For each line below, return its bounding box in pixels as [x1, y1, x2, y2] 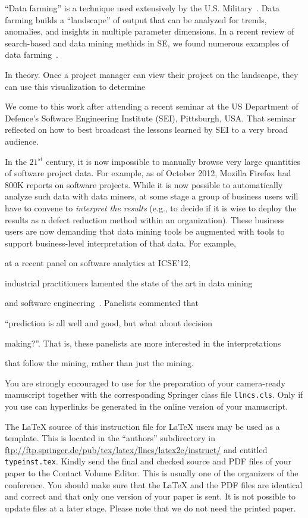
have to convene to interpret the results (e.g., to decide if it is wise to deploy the [5, 201, 297, 214]
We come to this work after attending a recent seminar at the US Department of [5, 100, 298, 113]
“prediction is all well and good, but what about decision [5, 317, 213, 329]
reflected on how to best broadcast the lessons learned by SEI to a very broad [5, 123, 288, 136]
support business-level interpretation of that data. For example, [5, 236, 236, 249]
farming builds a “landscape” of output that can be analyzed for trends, [5, 13, 267, 26]
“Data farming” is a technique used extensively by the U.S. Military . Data [5, 2, 279, 14]
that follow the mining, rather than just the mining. [5, 357, 194, 369]
